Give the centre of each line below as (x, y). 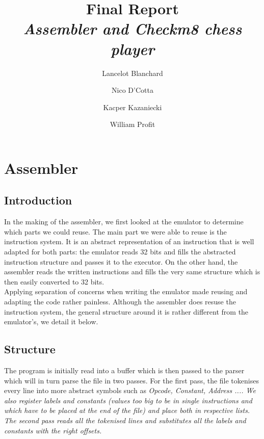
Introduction (38, 200)
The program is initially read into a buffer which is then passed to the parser (124, 370)
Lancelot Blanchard (133, 73)
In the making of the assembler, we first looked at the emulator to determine (124, 222)
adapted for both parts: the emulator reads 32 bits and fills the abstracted (120, 252)
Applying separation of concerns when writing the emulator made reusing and (126, 291)
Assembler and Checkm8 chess (133, 29)
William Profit (133, 124)
